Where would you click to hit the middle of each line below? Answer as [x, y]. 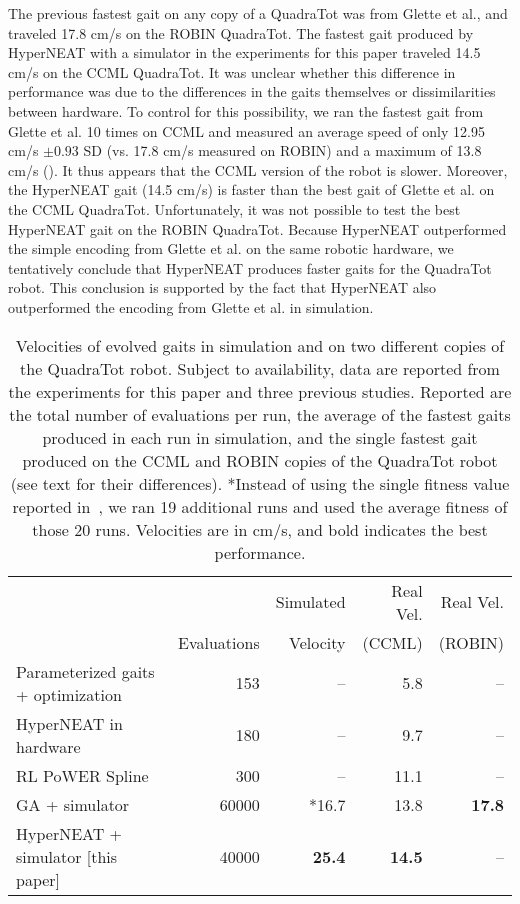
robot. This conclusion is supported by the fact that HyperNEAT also [222, 287]
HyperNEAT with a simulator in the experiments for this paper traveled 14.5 [244, 52]
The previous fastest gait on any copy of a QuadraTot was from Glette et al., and [258, 13]
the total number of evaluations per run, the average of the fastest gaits [260, 414]
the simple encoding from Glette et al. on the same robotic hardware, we [231, 248]
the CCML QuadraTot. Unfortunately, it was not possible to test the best [234, 208]
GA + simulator [73, 804]
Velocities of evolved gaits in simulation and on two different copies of [260, 345]
